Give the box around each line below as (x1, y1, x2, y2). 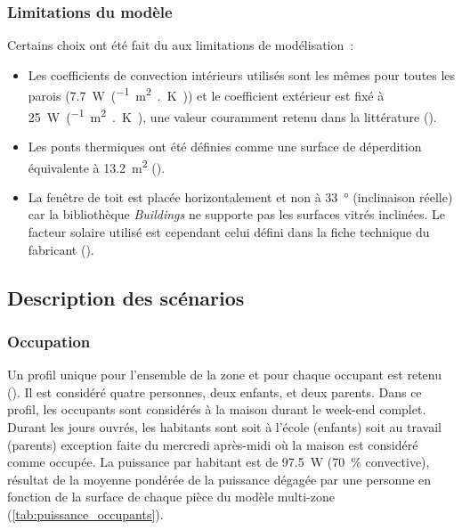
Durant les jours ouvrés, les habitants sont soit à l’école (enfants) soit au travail (7, 417, 442, 436)
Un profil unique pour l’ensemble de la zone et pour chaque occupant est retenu (7, 365, 442, 384)
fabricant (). (28, 240, 94, 258)
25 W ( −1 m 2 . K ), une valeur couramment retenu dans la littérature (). (28, 104, 437, 126)
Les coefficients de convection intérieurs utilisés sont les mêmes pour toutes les (28, 65, 456, 84)
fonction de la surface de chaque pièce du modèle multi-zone (7, 487, 335, 506)
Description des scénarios (7, 283, 245, 311)
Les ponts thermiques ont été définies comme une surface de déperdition (28, 136, 422, 155)
